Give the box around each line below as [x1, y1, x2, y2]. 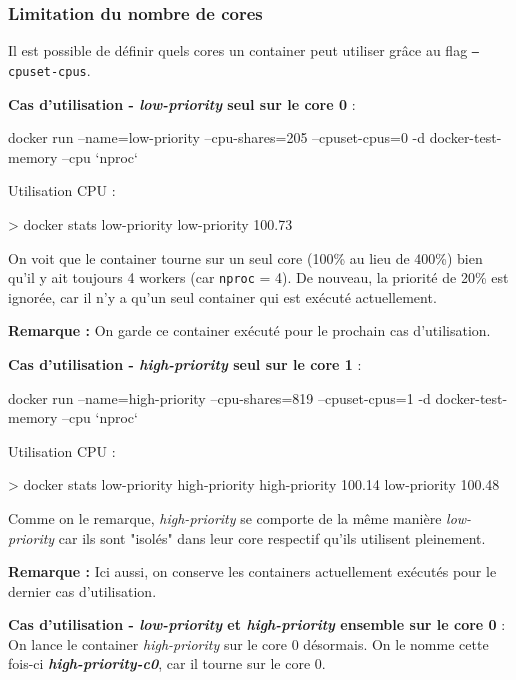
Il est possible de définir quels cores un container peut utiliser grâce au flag [8, 40, 468, 61]
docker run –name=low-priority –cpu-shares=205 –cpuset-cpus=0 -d [8, 127, 426, 148]
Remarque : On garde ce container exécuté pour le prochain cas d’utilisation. [8, 320, 491, 341]
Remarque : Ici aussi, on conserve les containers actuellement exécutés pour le [8, 561, 497, 582]
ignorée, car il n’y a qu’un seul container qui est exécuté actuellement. [8, 286, 437, 307]
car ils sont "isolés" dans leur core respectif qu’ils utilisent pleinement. [58, 527, 486, 548]
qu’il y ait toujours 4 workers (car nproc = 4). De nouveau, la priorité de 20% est [8, 267, 509, 288]
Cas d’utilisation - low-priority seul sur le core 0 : [8, 93, 356, 114]
